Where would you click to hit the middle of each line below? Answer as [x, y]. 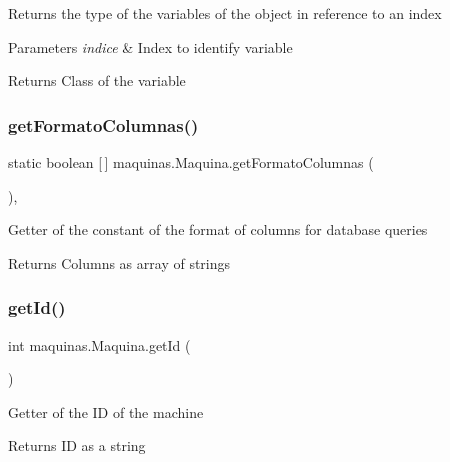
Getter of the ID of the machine [106, 411]
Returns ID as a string [77, 445]
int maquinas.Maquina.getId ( [99, 344]
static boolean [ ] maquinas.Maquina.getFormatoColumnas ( [191, 162]
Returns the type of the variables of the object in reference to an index [225, 13]
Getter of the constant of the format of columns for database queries [218, 229]
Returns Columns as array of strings [119, 262]
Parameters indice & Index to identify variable [150, 46]
